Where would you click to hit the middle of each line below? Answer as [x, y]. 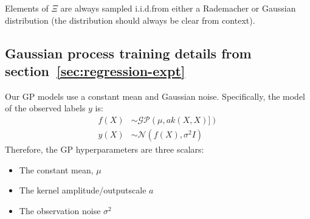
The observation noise [60, 210]
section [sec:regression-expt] [95, 70]
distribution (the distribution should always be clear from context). [130, 20]
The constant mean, [56, 169]
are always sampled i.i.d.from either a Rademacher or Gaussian [178, 8]
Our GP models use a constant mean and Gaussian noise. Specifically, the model [155, 96]
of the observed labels [45, 108]
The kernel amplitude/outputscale [83, 190]
